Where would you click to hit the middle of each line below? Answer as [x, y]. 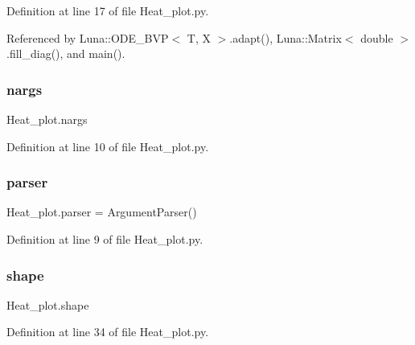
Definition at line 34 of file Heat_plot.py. [108, 332]
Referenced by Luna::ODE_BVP [88, 37]
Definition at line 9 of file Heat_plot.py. [105, 239]
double [377, 37]
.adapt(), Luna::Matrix [286, 37]
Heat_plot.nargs [47, 119]
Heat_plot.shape [48, 304]
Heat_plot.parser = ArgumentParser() [102, 212]
